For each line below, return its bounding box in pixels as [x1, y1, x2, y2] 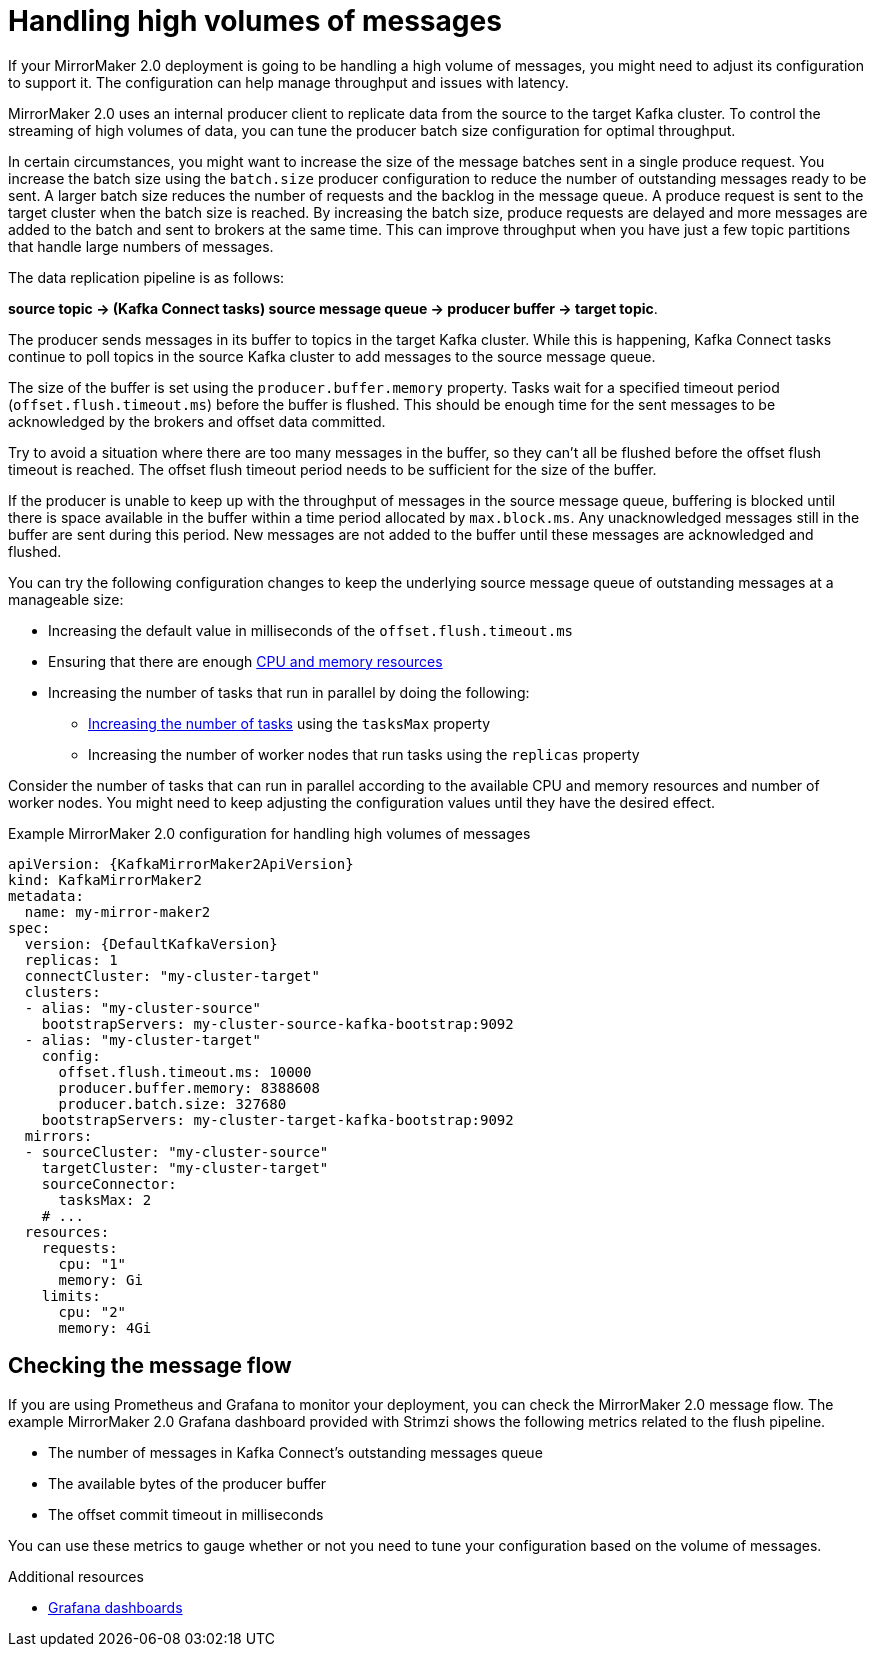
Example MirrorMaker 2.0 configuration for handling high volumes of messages [8, 824, 531, 842]
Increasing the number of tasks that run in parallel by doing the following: [48, 683, 530, 701]
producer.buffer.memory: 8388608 [58, 1079, 320, 1096]
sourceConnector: [41, 1175, 177, 1192]
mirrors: [24, 1127, 93, 1144]
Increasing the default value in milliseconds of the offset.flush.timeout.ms [48, 621, 574, 639]
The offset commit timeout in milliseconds [48, 1505, 324, 1523]
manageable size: [8, 590, 124, 608]
